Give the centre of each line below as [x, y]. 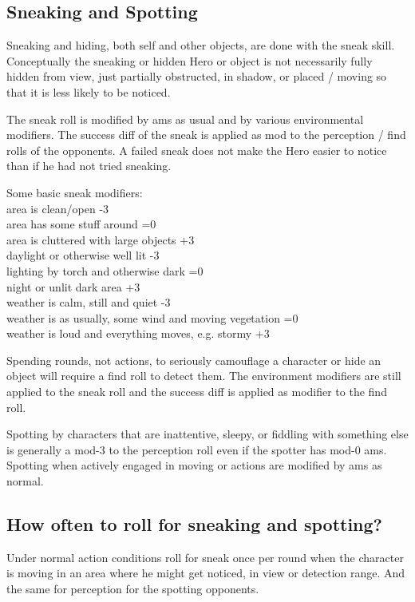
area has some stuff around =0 [81, 224]
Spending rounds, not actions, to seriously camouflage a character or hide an [194, 360]
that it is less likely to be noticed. [89, 91]
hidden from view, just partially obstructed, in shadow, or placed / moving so [197, 76]
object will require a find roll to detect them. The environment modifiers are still [204, 376]
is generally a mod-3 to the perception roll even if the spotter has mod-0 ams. [197, 449]
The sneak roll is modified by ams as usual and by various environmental [185, 119]
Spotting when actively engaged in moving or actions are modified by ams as [194, 465]
